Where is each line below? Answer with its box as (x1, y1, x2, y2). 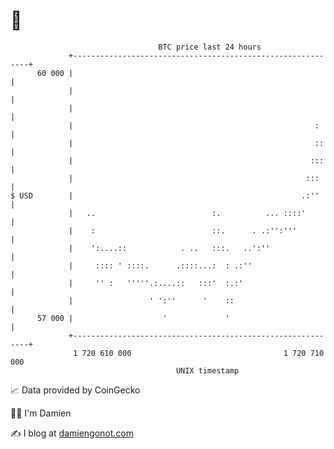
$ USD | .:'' (10, 190, 320, 201)
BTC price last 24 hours (158, 42, 262, 52)
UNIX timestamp (175, 365, 240, 376)
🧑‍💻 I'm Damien (10, 407, 72, 419)
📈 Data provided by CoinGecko (10, 384, 141, 396)
